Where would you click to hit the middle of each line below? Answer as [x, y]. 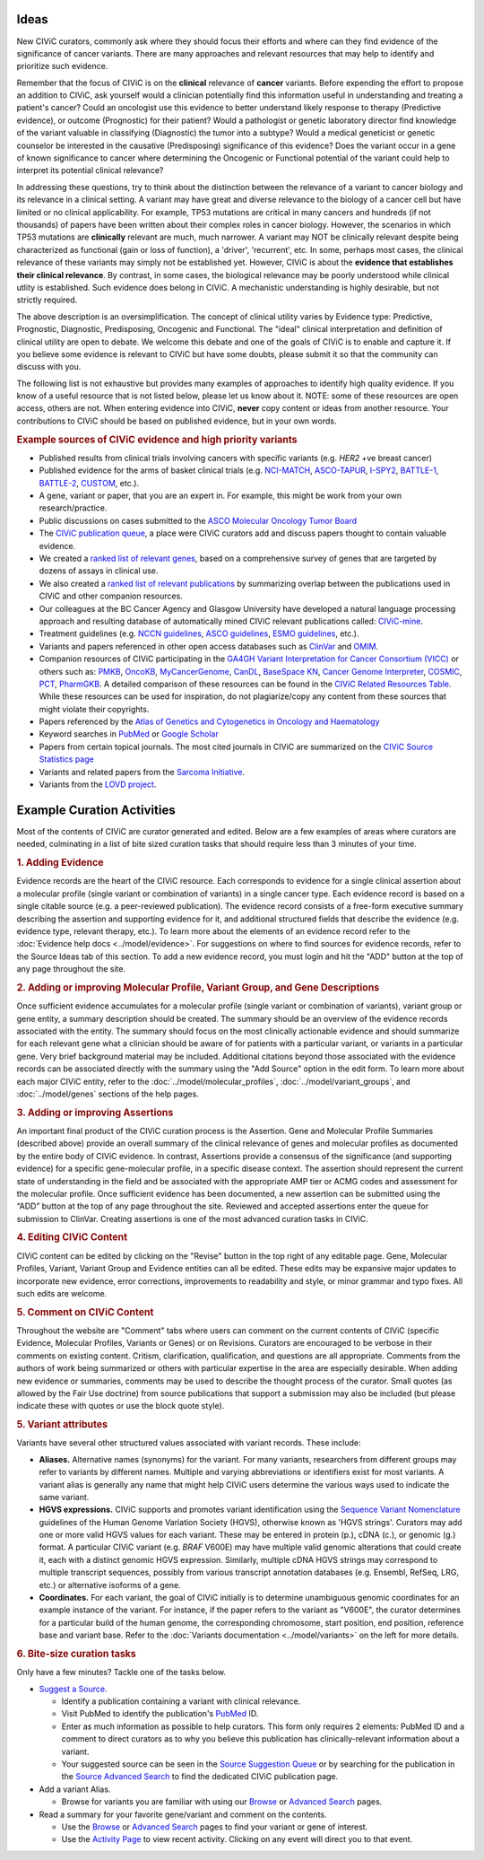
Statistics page [66, 759]
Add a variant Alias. [75, 1789]
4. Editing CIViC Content [72, 1237]
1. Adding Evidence [60, 863]
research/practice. [73, 508]
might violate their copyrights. [94, 709]
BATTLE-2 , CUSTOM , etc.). [89, 483]
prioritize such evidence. [62, 66]
